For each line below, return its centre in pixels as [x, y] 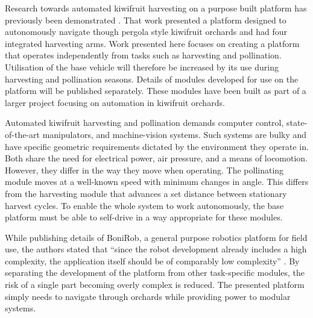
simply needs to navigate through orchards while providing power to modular [148, 296]
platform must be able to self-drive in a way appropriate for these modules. [144, 217]
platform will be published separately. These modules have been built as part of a [156, 91]
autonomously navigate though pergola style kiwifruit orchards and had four [146, 32]
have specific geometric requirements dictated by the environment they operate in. [157, 146]
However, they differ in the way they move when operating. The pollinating [144, 170]
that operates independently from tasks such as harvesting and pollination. [143, 55]
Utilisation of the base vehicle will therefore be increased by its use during [142, 67]
